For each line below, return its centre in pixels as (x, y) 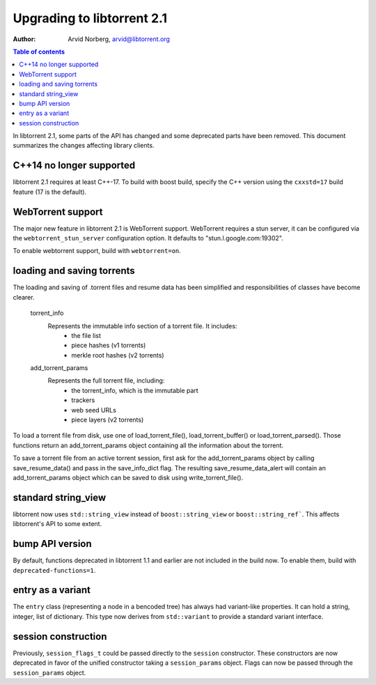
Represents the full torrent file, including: (106, 380)
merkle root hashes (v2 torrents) (118, 355)
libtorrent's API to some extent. (57, 524)
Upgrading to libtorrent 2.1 (90, 18)
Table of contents (39, 52)
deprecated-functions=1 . (54, 570)
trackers (83, 400)
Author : (24, 39)
